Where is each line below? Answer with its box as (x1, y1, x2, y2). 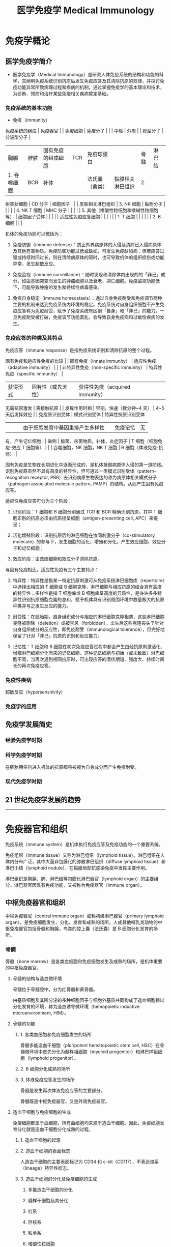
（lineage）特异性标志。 (20, 1165, 72, 1171)
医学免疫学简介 (5, 57, 52, 66)
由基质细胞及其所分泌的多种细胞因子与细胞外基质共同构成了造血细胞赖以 (12, 997, 164, 1003)
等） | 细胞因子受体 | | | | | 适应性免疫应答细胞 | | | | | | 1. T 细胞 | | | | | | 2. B (5, 214, 161, 220)
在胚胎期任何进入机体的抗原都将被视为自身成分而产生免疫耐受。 (5, 764, 139, 770)
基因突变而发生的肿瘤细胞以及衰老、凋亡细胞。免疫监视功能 (30, 278, 156, 284)
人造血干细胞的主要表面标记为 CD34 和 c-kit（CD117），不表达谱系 (20, 1158, 159, 1165)
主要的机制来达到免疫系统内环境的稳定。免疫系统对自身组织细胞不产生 (12, 301, 160, 308)
